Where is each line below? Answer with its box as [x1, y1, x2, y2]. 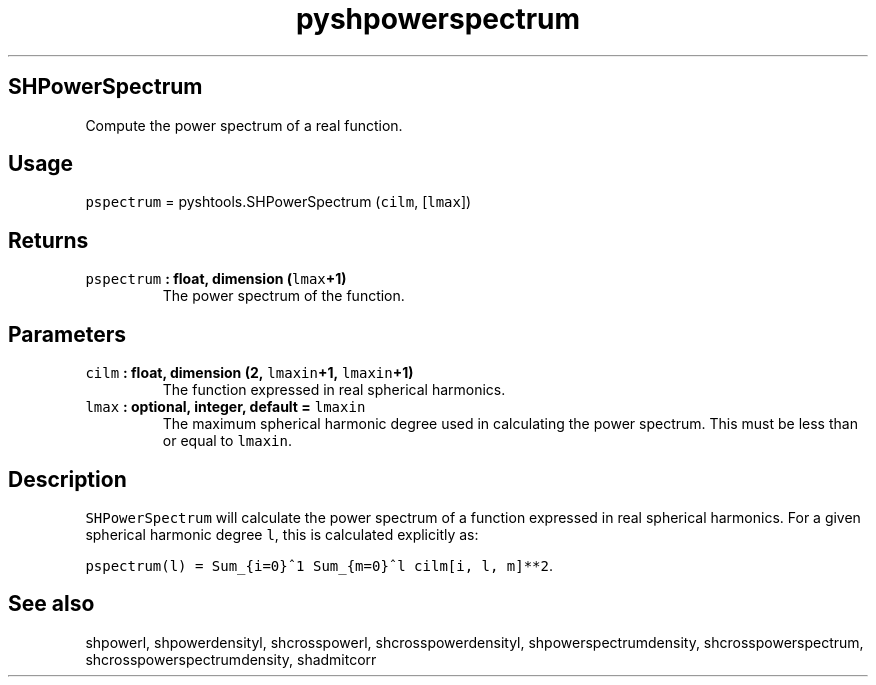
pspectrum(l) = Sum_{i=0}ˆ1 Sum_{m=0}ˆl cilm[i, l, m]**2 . [85, 556, 554, 574]
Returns [8, 227, 89, 253]
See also [8, 591, 95, 617]
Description [8, 466, 127, 492]
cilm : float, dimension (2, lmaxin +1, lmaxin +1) [85, 364, 414, 382]
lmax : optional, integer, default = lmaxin [85, 398, 366, 416]
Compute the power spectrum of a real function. [85, 116, 403, 134]
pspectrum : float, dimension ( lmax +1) [85, 270, 347, 288]
